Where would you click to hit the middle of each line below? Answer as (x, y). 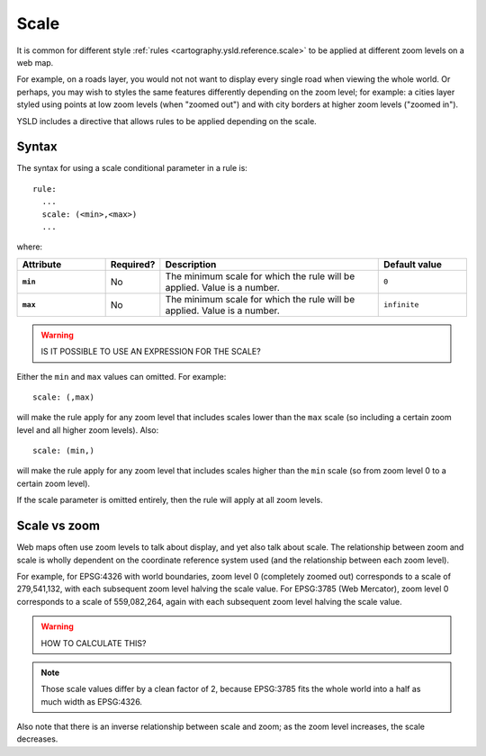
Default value (413, 264)
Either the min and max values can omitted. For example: (121, 376)
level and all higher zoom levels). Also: (88, 430)
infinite (401, 305)
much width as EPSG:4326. (92, 701)
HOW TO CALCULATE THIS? (94, 643)
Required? (133, 264)
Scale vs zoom (58, 526)
